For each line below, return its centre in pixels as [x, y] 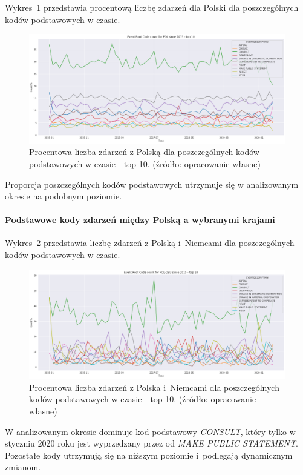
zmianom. [23, 467]
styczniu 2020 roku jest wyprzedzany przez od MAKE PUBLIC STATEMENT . [151, 443]
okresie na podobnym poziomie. [64, 196]
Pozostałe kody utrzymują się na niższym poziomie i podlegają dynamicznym [149, 455]
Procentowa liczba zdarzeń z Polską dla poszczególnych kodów [144, 152]
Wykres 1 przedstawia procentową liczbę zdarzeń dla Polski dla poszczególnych [152, 7]
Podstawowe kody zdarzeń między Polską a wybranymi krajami [140, 220]
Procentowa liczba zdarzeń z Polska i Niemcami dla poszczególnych [154, 387]
